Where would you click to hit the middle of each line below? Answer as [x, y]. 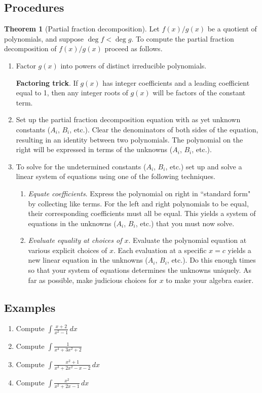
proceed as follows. [134, 48]
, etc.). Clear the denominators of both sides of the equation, [164, 129]
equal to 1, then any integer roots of [72, 93]
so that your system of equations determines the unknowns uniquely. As [140, 270]
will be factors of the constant [199, 93]
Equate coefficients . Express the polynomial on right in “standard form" [139, 193]
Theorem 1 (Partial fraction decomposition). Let [82, 29]
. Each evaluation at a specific [160, 250]
